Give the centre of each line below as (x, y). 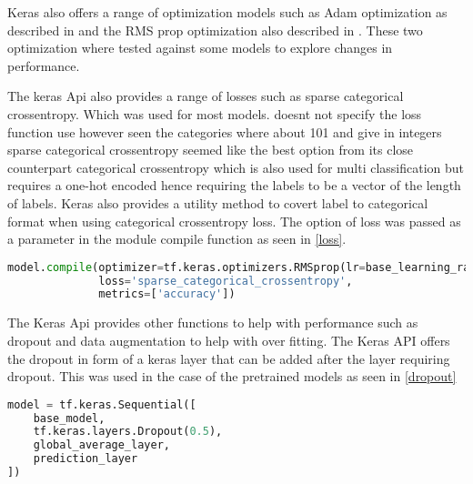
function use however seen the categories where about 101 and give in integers (225, 131)
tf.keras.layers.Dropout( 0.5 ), (128, 432)
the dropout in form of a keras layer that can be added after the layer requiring (229, 358)
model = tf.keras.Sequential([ (102, 404)
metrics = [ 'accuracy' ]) (167, 294)
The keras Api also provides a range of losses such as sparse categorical (206, 96)
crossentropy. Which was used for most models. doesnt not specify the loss (215, 113)
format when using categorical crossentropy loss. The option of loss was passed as (234, 221)
